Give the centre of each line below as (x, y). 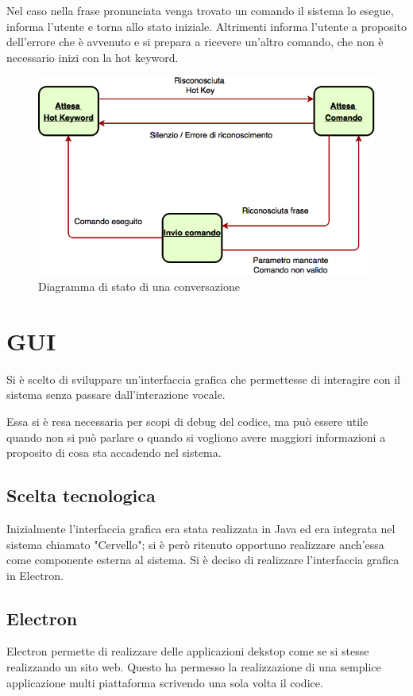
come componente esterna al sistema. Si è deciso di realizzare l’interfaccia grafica (203, 560)
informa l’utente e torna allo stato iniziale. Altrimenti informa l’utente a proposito (206, 26)
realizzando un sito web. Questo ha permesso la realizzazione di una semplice (194, 667)
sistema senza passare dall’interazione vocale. (116, 394)
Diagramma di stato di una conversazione (139, 286)
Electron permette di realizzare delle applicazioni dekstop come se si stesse (188, 651)
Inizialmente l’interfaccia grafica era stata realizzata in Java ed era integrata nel (201, 528)
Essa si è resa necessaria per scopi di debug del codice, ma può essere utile (187, 421)
